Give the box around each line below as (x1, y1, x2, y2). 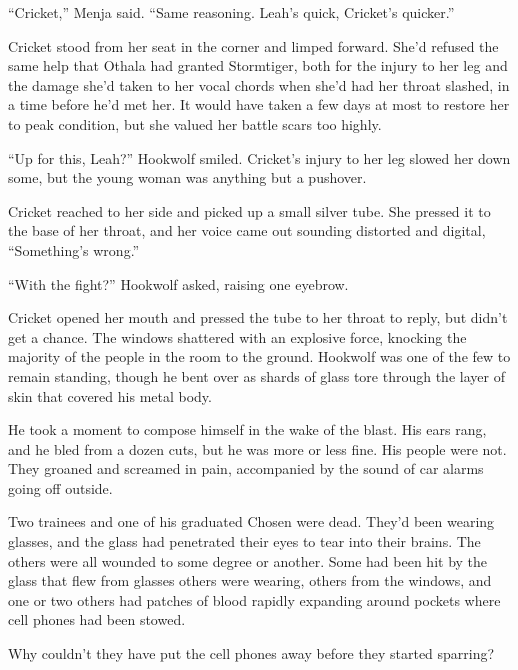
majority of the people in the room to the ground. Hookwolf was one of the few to (8, 346, 511, 367)
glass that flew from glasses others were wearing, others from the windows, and (8, 570, 492, 591)
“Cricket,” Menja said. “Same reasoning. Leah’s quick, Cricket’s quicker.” (8, 2, 455, 22)
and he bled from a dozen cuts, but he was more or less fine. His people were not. (8, 438, 507, 459)
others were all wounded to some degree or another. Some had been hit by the (8, 550, 488, 571)
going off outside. (8, 477, 113, 498)
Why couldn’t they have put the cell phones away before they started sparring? (8, 643, 495, 664)
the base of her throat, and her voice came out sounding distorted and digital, (8, 220, 486, 241)
